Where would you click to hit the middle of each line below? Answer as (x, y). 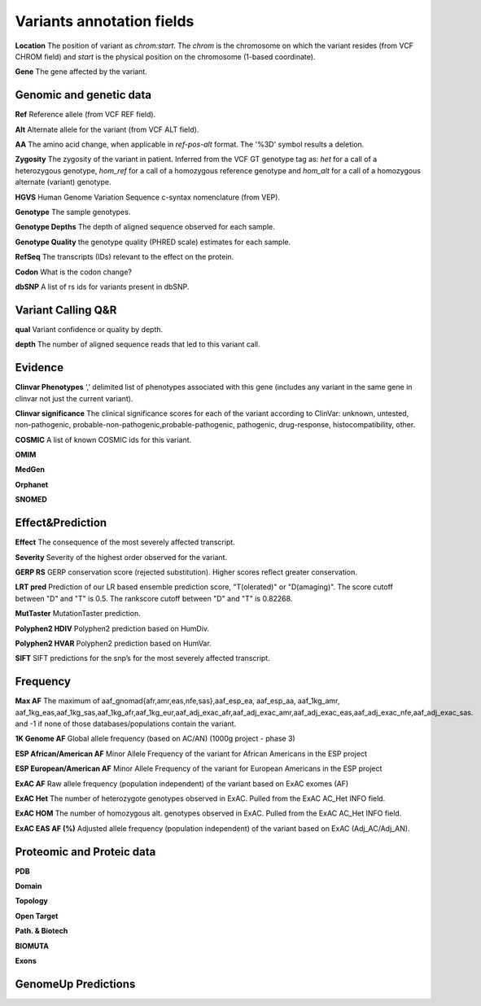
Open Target (37, 916)
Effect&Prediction (61, 523)
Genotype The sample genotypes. (73, 212)
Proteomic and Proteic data (85, 852)
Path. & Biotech (42, 931)
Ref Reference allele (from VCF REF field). (85, 115)
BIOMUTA (32, 946)
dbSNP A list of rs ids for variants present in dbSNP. (102, 286)
